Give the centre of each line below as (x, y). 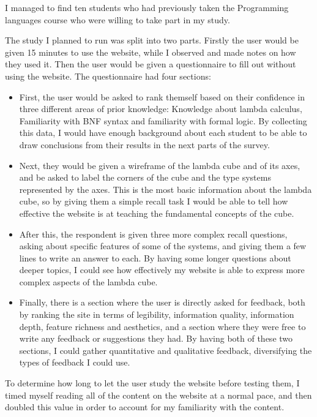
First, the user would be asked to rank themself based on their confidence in (162, 96)
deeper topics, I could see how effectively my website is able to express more (162, 270)
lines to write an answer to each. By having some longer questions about (155, 257)
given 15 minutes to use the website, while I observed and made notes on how (151, 52)
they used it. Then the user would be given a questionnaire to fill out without (151, 64)
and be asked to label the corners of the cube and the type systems (145, 177)
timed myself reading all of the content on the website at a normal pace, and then (158, 395)
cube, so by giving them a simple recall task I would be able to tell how (154, 201)
